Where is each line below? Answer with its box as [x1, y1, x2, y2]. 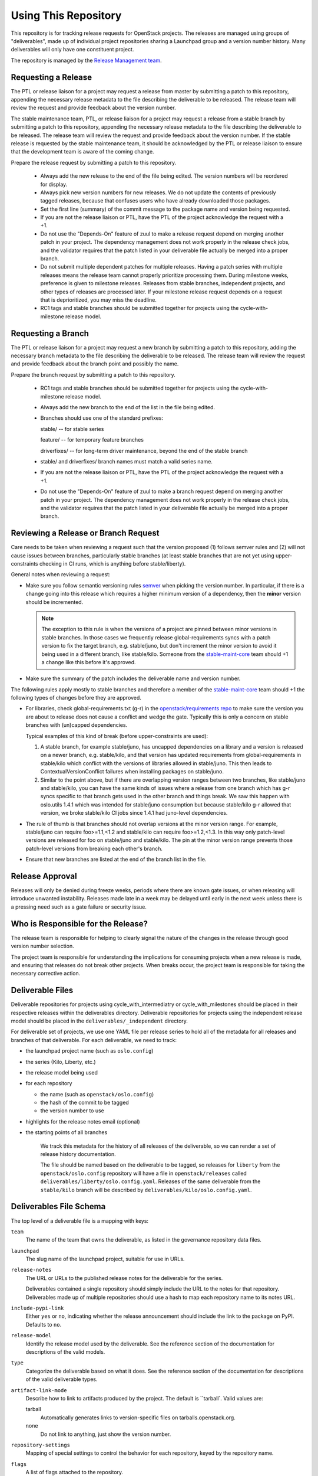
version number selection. [11, 942, 74, 950]
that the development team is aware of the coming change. [11, 148, 154, 155]
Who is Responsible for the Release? [11, 919, 148, 929]
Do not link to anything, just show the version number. [40, 1431, 171, 1438]
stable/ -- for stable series [40, 425, 104, 432]
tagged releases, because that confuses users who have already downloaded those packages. [40, 197, 271, 204]
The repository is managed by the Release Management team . [11, 57, 162, 64]
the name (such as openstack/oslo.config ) [40, 1090, 154, 1098]
